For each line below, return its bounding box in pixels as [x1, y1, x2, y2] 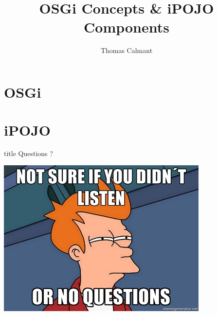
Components [84, 17, 169, 37]
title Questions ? [4, 148, 53, 158]
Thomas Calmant [100, 45, 153, 55]
